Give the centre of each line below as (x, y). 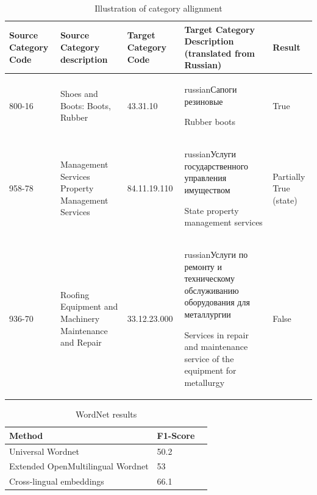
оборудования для (217, 302)
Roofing (75, 294)
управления (205, 178)
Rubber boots (210, 122)
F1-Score (176, 435)
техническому (210, 278)
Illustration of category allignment (158, 8)
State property (212, 210)
